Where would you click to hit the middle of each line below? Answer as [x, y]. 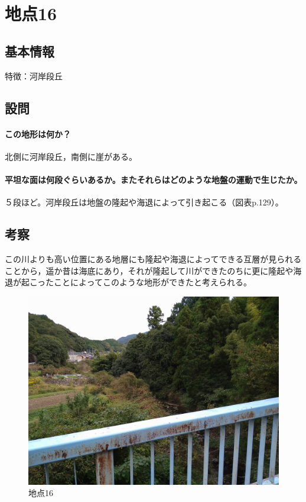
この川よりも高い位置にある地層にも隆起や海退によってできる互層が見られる [153, 258]
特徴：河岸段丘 [34, 75]
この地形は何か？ [38, 133]
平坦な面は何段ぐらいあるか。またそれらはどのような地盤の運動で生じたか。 [154, 179]
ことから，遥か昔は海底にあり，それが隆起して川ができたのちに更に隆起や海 [153, 270]
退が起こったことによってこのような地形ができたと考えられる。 [128, 282]
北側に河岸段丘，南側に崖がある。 [71, 156]
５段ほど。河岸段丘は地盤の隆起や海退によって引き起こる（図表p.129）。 [144, 202]
